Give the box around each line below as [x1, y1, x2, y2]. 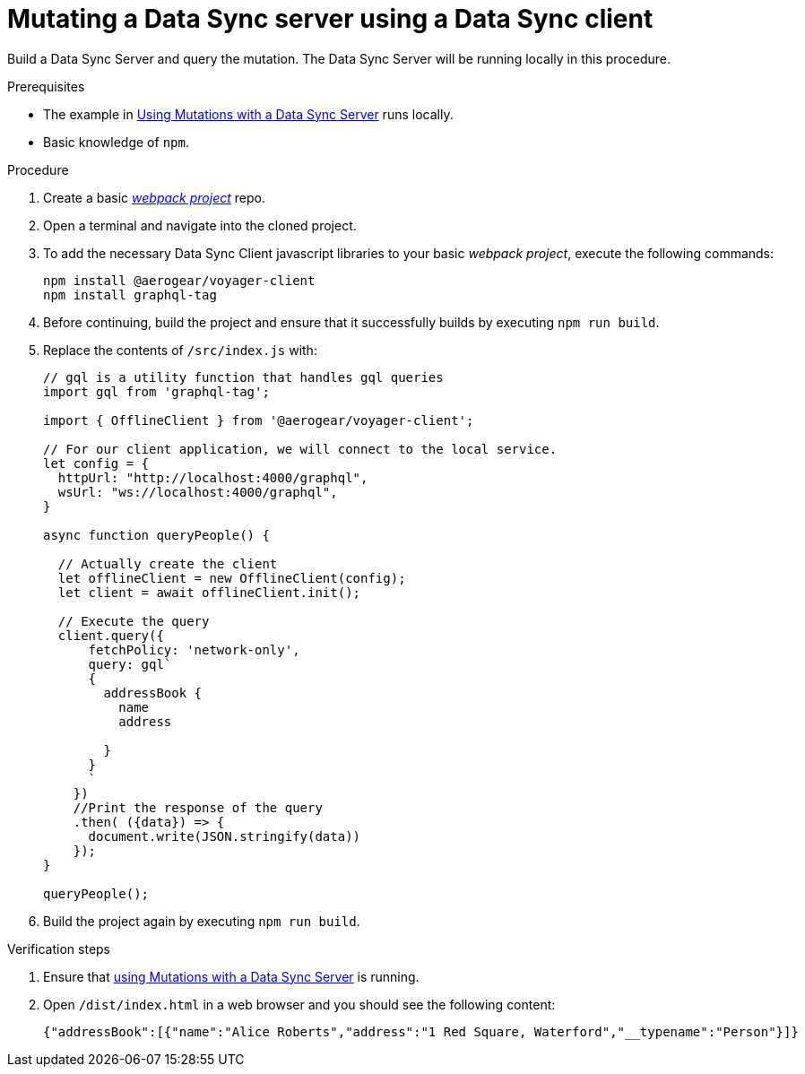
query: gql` [88, 656, 172, 671]
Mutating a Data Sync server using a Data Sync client [7, 4, 654, 34]
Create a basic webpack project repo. [43, 189, 265, 205]
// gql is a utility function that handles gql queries [43, 369, 444, 385]
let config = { [43, 455, 150, 471]
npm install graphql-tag [43, 287, 217, 302]
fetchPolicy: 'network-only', [88, 642, 300, 657]
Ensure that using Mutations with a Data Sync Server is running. [43, 968, 420, 984]
